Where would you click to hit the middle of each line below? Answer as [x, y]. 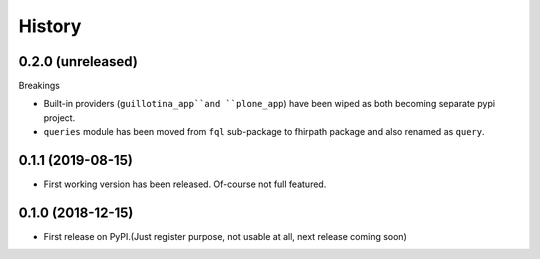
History [50, 26]
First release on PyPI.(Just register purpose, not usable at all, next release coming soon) [225, 237]
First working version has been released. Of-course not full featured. [185, 184]
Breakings [39, 86]
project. [59, 117]
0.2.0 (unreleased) [78, 61]
